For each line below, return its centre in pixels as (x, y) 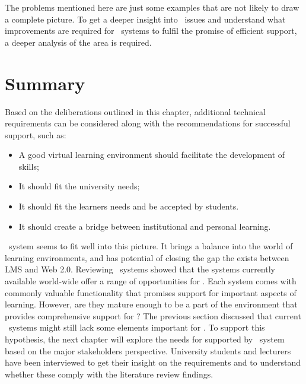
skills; (29, 166)
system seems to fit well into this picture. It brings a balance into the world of (151, 246)
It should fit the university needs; (79, 186)
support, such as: (36, 134)
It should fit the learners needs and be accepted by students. (129, 206)
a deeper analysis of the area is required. (78, 42)
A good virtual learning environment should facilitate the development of (152, 155)
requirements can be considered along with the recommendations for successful (148, 123)
